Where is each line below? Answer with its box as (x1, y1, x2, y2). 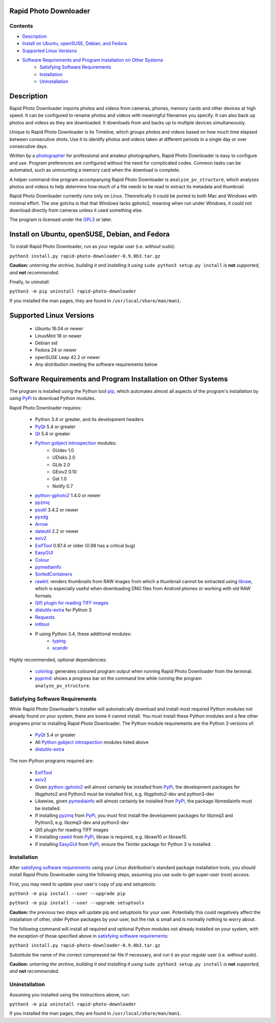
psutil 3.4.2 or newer (35, 506, 79, 513)
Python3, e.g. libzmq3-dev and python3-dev (35, 819, 129, 826)
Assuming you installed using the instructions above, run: (9, 991, 130, 997)
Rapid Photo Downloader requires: (9, 405, 82, 411)
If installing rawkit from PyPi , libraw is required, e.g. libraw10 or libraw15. (35, 834, 188, 840)
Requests (35, 614, 55, 620)
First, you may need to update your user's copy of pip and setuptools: (9, 881, 156, 887)
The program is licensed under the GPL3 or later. (9, 216, 112, 223)
